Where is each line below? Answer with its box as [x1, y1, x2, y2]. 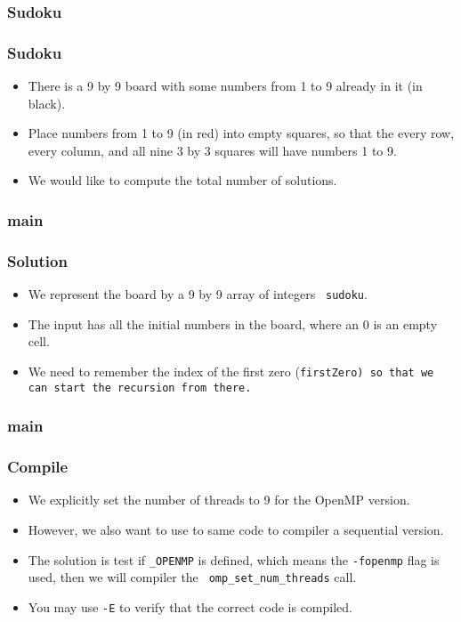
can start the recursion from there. [28, 381, 252, 394]
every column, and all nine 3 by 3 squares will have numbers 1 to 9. [28, 141, 397, 159]
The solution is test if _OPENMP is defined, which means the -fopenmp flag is [28, 550, 440, 569]
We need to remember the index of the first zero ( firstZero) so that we [28, 361, 434, 380]
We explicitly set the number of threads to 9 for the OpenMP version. [28, 490, 410, 509]
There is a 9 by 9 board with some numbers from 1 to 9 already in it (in [28, 77, 423, 95]
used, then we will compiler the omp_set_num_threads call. [28, 568, 357, 586]
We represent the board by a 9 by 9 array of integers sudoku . [28, 285, 368, 303]
